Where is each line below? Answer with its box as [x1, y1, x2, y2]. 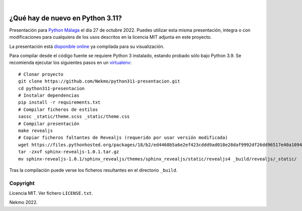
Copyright [9, 179, 35, 186]
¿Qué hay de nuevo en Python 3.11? [9, 14, 122, 22]
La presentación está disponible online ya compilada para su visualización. [9, 43, 165, 49]
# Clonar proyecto [18, 71, 64, 77]
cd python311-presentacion [18, 86, 85, 91]
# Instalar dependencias [18, 93, 80, 98]
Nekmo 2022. [9, 199, 38, 205]
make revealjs [18, 127, 53, 133]
